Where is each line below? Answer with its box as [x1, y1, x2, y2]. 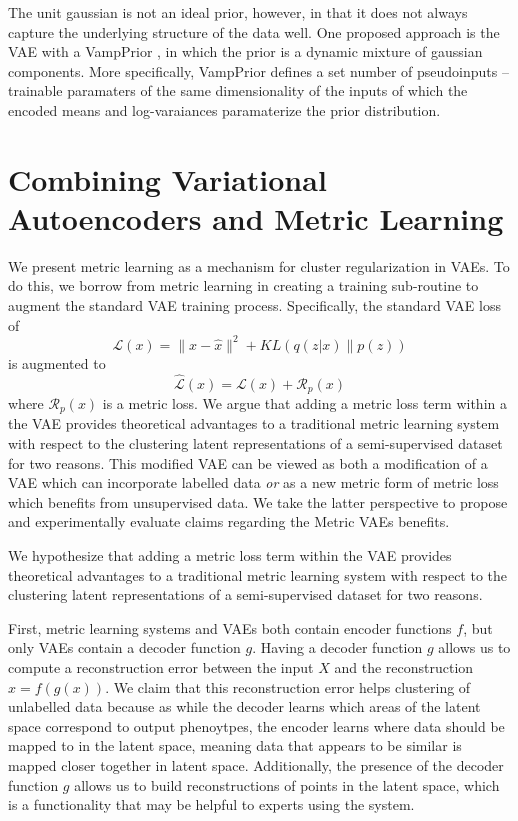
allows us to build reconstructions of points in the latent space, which [74, 774, 500, 795]
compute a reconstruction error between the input [8, 657, 314, 677]
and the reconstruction [334, 657, 474, 677]
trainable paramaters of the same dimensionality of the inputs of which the [8, 80, 468, 101]
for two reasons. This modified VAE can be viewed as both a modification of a [8, 452, 488, 473]
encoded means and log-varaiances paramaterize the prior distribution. [8, 99, 441, 120]
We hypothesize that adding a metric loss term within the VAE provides [8, 545, 452, 566]
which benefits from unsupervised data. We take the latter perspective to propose [8, 491, 508, 512]
